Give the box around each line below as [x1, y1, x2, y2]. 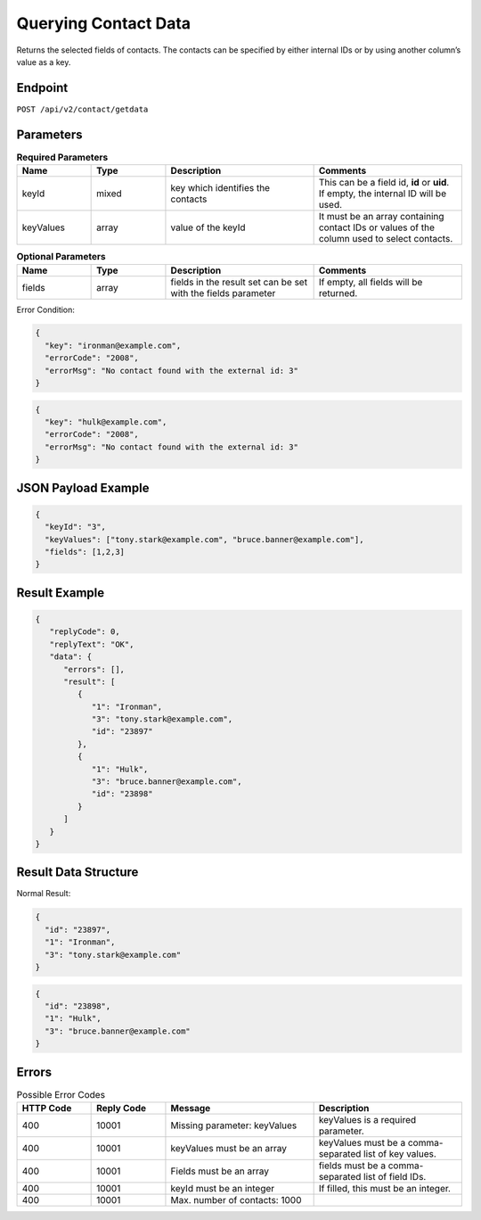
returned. [318, 286, 358, 299]
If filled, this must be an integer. [318, 1183, 452, 1195]
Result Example [16, 585, 105, 600]
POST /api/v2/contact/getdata [16, 103, 149, 114]
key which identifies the [170, 182, 271, 194]
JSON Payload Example [16, 480, 150, 495]
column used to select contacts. [318, 233, 453, 245]
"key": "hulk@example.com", [45, 417, 167, 427]
